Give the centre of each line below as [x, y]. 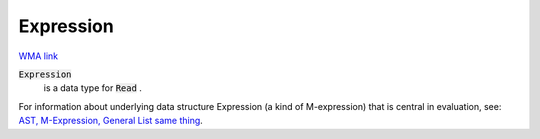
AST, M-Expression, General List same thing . [111, 121]
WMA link [38, 56]
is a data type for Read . [92, 88]
